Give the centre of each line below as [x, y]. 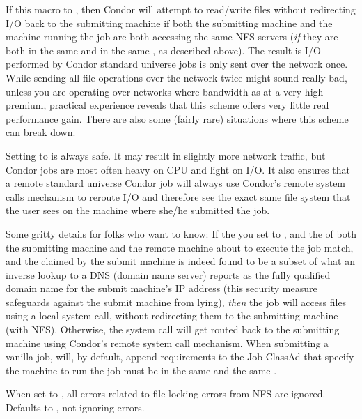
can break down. [41, 132]
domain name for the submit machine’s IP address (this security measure [162, 288]
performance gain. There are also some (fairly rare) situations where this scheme [177, 118]
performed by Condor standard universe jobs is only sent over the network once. [177, 64]
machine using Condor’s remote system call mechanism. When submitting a [167, 343]
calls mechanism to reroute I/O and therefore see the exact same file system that [178, 196]
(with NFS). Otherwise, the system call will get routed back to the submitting [173, 329]
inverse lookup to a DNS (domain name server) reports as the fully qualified [168, 274]
